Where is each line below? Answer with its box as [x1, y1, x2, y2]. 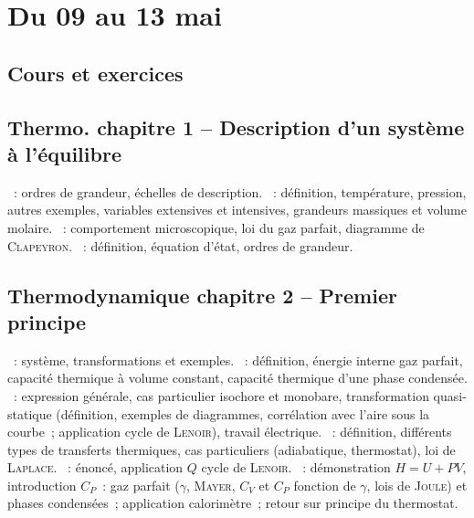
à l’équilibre [7, 139, 121, 167]
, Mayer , [185, 475, 236, 494]
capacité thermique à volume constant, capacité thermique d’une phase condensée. [7, 368, 468, 387]
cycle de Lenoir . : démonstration [201, 458, 391, 477]
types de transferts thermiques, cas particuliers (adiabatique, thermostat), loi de [7, 439, 456, 459]
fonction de [293, 475, 356, 494]
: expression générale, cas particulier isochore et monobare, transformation [13, 386, 429, 405]
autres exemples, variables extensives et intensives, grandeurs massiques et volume [7, 200, 467, 219]
